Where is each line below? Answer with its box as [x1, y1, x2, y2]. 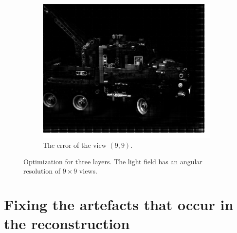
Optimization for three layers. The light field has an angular [23, 156, 202, 166]
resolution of [23, 166, 60, 176]
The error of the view [43, 139, 107, 150]
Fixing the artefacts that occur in [4, 194, 234, 214]
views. [79, 166, 97, 176]
